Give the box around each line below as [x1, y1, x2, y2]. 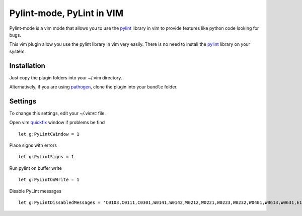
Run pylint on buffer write [9, 165, 62, 171]
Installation [9, 61, 45, 70]
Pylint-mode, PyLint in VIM [9, 8, 124, 19]
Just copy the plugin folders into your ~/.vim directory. [9, 74, 122, 80]
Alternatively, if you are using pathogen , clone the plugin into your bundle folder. [9, 84, 178, 90]
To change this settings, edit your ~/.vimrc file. [9, 110, 106, 116]
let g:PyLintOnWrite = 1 [18, 177, 80, 183]
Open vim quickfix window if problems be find [9, 120, 105, 126]
